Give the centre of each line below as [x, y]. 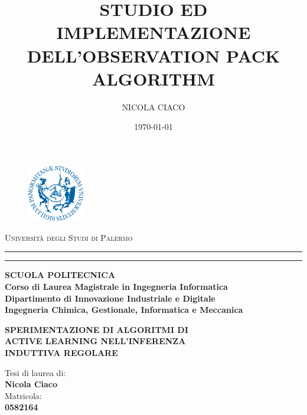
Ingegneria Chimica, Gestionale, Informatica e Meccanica [124, 310]
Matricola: [23, 395]
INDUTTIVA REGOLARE [61, 352]
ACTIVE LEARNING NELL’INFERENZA [95, 341]
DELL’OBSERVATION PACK [153, 55]
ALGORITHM [153, 78]
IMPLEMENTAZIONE [153, 32]
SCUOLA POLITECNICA [60, 275]
